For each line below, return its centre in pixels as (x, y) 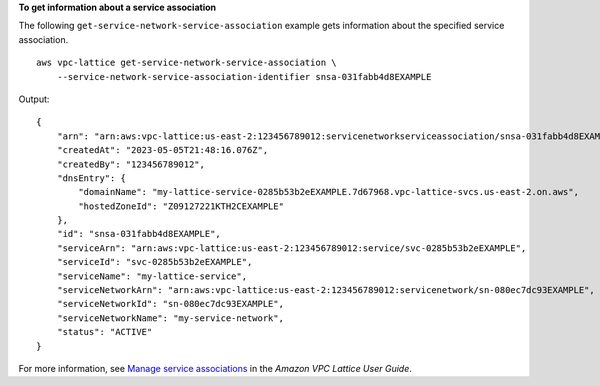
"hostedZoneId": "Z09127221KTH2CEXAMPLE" (181, 206)
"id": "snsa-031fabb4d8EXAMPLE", (139, 234)
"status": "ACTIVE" (104, 332)
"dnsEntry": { (91, 178)
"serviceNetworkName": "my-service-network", (170, 318)
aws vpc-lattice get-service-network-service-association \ (186, 63)
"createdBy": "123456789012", (130, 164)
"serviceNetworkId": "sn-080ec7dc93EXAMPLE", (170, 304)
